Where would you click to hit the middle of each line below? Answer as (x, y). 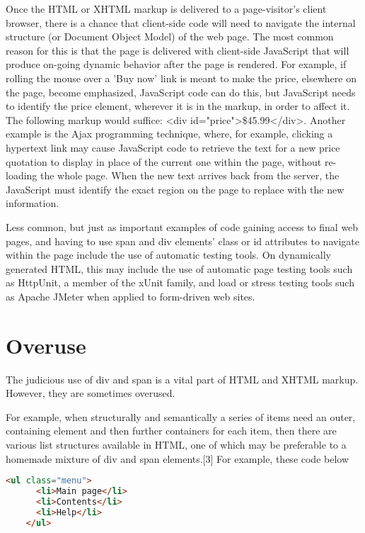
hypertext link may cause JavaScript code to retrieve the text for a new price (173, 147)
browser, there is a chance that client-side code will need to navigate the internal (181, 22)
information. (33, 203)
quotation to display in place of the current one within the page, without (164, 161)
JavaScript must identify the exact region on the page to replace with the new (175, 189)
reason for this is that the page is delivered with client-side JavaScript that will (178, 50)
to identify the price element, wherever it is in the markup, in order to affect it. (178, 106)
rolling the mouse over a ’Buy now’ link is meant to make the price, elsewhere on (181, 78)
